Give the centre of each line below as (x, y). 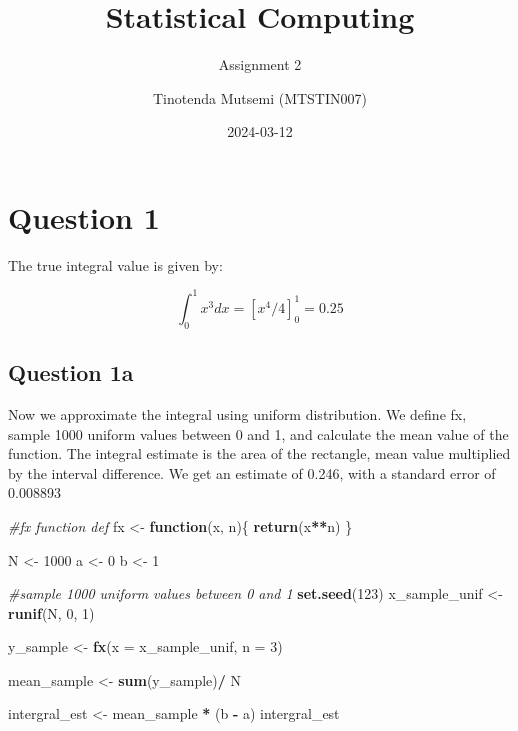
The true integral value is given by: (115, 264)
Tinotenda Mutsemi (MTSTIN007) (260, 97)
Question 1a (71, 372)
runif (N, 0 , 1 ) (51, 612)
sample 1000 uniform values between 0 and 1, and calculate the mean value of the (258, 433)
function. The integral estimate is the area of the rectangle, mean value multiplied (259, 453)
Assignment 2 (260, 64)
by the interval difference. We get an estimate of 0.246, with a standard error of (252, 472)
